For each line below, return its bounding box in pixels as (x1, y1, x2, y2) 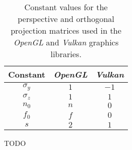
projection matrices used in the (10, 24, 122, 36)
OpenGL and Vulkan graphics (13, 36, 119, 48)
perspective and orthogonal (17, 13, 115, 24)
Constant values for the (24, 1, 108, 13)
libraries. (50, 48, 82, 60)
